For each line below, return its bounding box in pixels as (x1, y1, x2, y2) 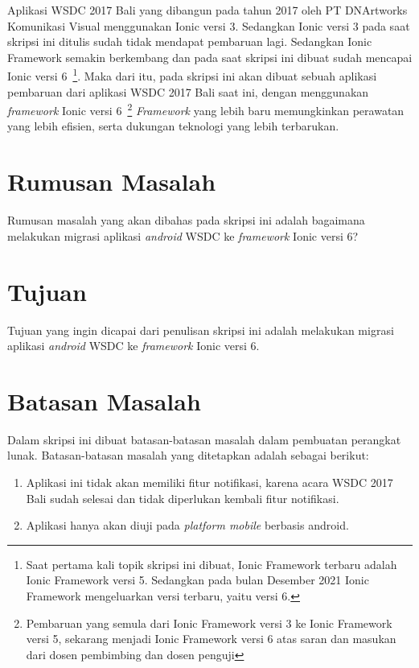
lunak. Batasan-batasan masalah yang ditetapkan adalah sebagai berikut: (7, 447, 369, 464)
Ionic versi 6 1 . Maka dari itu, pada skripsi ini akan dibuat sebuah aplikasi (7, 65, 377, 85)
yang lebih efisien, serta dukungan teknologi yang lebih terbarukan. (7, 118, 339, 134)
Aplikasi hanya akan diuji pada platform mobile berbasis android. (26, 517, 349, 534)
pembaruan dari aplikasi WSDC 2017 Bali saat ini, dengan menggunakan (7, 83, 369, 100)
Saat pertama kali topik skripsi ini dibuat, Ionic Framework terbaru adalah (26, 555, 397, 572)
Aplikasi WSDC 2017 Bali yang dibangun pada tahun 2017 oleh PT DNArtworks (7, 2, 408, 18)
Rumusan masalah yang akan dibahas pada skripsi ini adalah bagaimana (7, 212, 365, 229)
